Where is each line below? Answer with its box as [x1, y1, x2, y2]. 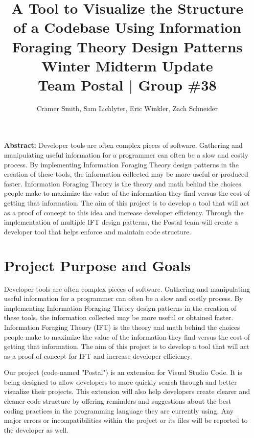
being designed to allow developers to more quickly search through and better [4, 376, 237, 387]
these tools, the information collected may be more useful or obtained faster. [4, 312, 233, 323]
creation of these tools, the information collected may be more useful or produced [4, 169, 248, 179]
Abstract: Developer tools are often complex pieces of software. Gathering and [4, 140, 243, 150]
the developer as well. [4, 424, 69, 435]
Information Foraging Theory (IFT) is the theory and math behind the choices [4, 322, 240, 332]
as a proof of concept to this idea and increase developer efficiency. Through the [4, 207, 244, 217]
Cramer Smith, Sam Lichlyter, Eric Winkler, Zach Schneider [36, 103, 218, 113]
